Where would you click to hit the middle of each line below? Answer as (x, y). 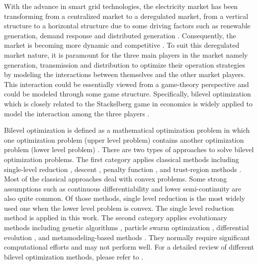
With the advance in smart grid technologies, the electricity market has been (121, 6)
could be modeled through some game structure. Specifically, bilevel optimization (128, 94)
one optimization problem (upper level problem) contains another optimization (124, 139)
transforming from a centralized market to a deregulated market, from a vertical (126, 16)
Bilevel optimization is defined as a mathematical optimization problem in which (127, 130)
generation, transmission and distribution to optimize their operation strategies (125, 64)
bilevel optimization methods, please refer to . (74, 256)
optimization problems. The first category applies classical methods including (122, 159)
